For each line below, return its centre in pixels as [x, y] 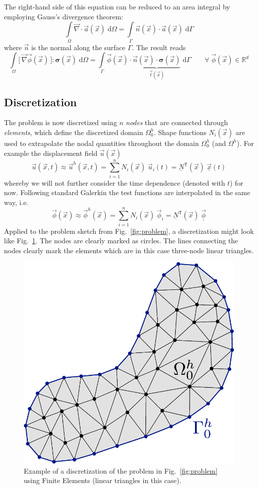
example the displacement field [51, 153]
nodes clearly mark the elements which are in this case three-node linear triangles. [129, 250]
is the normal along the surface [78, 47]
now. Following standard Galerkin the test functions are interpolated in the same [127, 192]
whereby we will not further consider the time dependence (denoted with [115, 182]
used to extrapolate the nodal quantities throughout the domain [101, 143]
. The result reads [159, 47]
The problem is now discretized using [61, 122]
